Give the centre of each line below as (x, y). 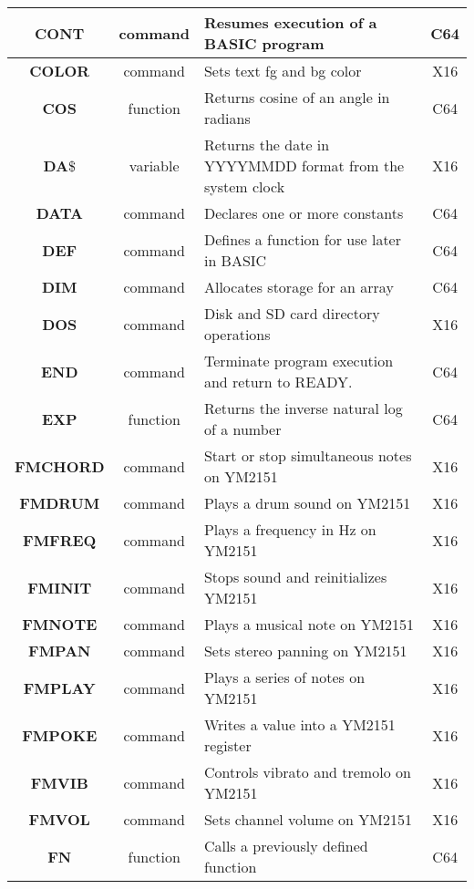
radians (227, 118)
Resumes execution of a (290, 22)
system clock (244, 186)
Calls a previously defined (286, 846)
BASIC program (264, 43)
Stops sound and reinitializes (295, 577)
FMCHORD (60, 466)
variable (154, 165)
